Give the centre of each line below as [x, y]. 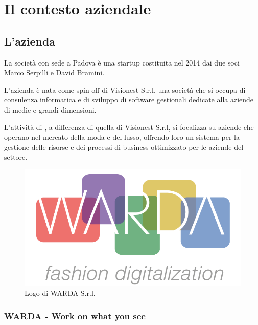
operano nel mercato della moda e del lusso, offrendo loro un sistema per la [122, 137]
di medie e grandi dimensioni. [50, 109]
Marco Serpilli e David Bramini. [54, 72]
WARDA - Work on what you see [75, 316]
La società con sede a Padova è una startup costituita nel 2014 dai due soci [122, 62]
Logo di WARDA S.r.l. [60, 293]
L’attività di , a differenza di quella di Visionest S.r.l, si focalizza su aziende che [129, 127]
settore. [16, 157]
